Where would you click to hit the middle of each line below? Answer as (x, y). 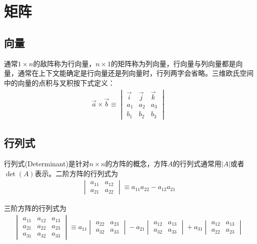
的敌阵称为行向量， (64, 63)
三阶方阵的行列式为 (35, 208)
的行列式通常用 (197, 163)
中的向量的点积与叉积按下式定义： (59, 82)
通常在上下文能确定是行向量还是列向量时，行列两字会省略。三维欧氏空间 (135, 73)
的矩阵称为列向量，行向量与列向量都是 (173, 63)
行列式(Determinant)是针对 (47, 163)
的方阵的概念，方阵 (136, 163)
